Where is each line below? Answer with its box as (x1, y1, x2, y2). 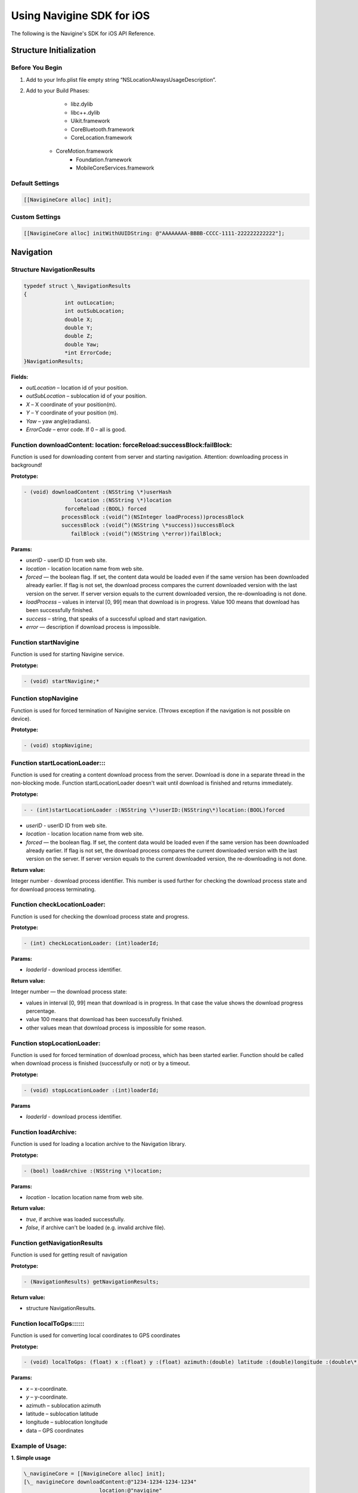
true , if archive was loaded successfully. (26, 1215, 125, 1222)
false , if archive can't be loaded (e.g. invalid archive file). (26, 1224, 166, 1231)
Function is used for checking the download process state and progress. (11, 913, 189, 920)
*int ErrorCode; (64, 349, 112, 357)
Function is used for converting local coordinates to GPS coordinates (11, 1332, 180, 1339)
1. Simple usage (11, 1454, 51, 1461)
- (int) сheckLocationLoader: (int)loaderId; (23, 940, 159, 947)
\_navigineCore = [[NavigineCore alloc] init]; (23, 1470, 165, 1477)
